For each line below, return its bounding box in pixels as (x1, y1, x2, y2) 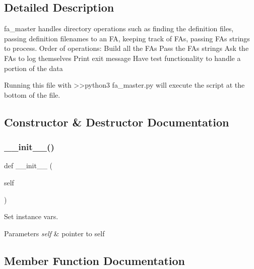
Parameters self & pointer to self (4, 228, 105, 238)
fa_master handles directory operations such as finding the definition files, (4, 23, 234, 34)
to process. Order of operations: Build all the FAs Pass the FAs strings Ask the (4, 43, 249, 53)
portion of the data (4, 62, 63, 73)
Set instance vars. (4, 211, 58, 222)
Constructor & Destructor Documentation (4, 114, 229, 129)
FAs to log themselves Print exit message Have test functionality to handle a (4, 52, 241, 63)
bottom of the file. (4, 89, 60, 100)
